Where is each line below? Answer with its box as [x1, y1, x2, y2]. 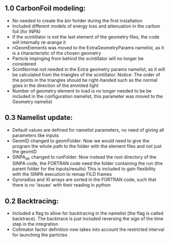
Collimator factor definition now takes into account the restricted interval [12, 226, 164, 233]
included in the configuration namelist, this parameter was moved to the [12, 93, 163, 99]
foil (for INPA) [12, 28, 41, 35]
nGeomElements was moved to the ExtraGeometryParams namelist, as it [12, 44, 164, 50]
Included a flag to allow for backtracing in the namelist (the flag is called [12, 210, 164, 217]
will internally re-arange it [12, 39, 66, 45]
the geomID [12, 148, 37, 155]
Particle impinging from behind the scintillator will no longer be [12, 55, 144, 62]
